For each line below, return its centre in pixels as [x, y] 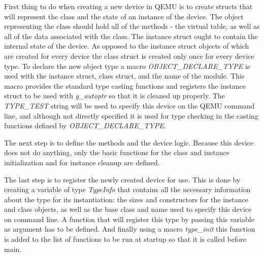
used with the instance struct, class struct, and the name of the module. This [124, 76]
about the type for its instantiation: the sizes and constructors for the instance [126, 199]
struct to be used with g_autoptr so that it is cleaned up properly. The [114, 96]
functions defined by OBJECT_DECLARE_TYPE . [85, 125]
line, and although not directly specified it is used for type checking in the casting [131, 115]
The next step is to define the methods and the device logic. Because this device [129, 142]
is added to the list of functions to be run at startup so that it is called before [125, 239]
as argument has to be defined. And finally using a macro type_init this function [130, 229]
